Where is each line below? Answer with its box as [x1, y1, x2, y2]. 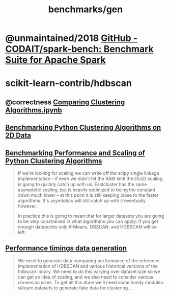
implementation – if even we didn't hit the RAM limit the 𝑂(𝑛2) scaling [17, 175, 163, 181]
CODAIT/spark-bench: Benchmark [5, 43, 154, 55]
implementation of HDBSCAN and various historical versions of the [17, 263, 158, 269]
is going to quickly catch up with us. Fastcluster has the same [17, 181, 147, 187]
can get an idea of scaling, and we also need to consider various [17, 274, 154, 280]
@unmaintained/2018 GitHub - [5, 32, 138, 44]
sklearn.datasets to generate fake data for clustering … [17, 285, 133, 291]
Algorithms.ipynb [5, 106, 63, 115]
